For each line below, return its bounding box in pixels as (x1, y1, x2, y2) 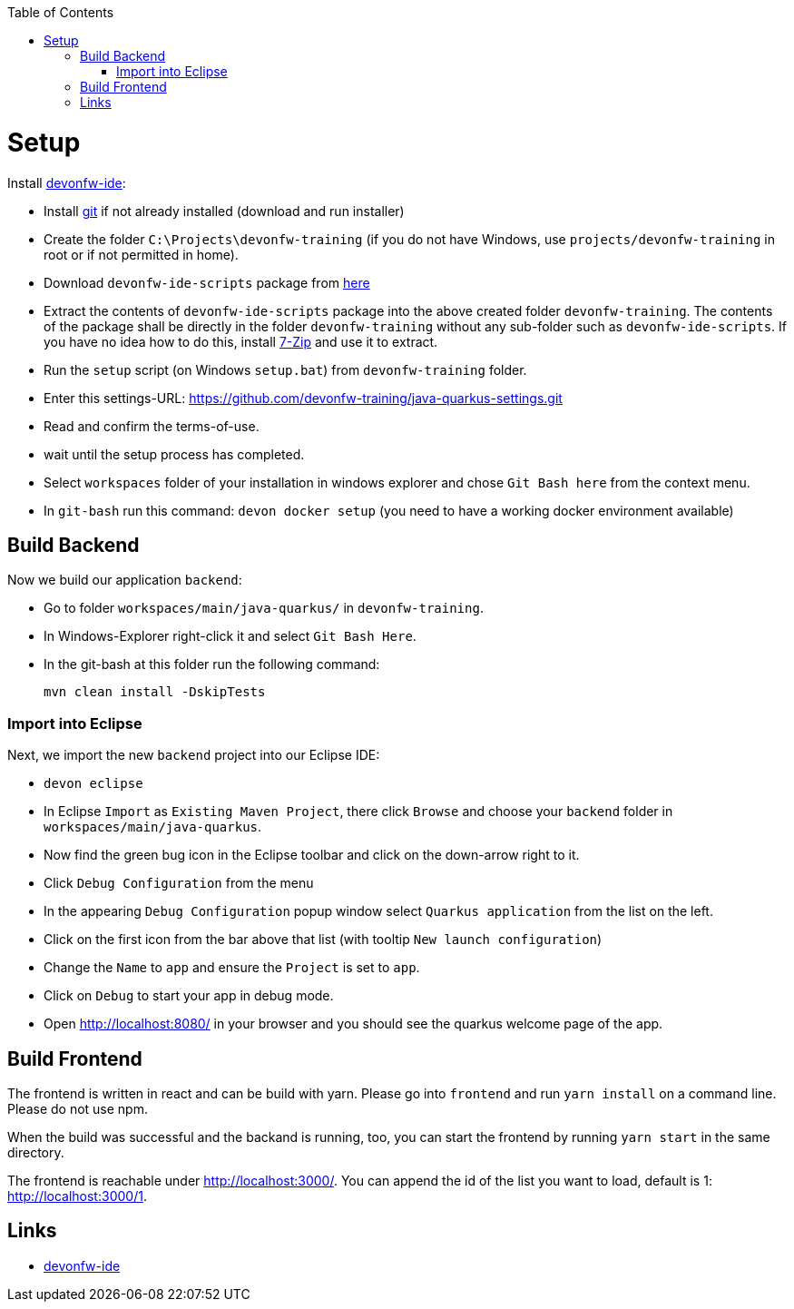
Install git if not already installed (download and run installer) (44, 202, 405, 219)
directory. (7, 1144, 64, 1160)
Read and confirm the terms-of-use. (44, 418, 260, 434)
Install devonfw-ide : (7, 174, 126, 191)
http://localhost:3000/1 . (7, 1187, 147, 1204)
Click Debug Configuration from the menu (44, 875, 314, 891)
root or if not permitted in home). (44, 246, 239, 262)
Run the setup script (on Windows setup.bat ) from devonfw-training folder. (44, 361, 527, 378)
